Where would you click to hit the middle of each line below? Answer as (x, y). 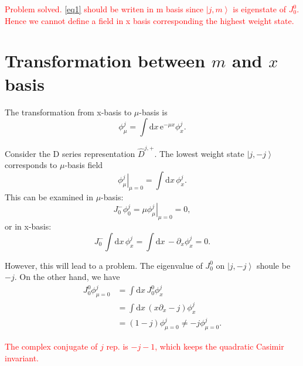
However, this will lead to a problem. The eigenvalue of (104, 265)
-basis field (84, 165)
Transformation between (105, 61)
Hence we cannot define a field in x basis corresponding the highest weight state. (149, 20)
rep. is (117, 346)
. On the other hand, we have (67, 277)
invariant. (22, 358)
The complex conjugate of (51, 346)
